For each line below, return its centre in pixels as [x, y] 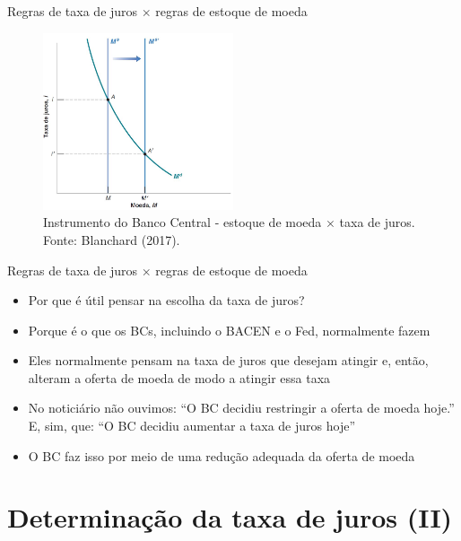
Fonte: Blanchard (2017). [112, 239]
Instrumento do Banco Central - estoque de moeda [183, 222]
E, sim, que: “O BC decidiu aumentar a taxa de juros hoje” [192, 426]
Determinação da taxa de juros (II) [230, 517]
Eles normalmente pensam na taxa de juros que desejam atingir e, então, [228, 360]
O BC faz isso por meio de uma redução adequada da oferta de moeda [222, 455]
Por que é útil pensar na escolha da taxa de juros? [166, 300]
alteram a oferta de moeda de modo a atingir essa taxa [179, 377]
